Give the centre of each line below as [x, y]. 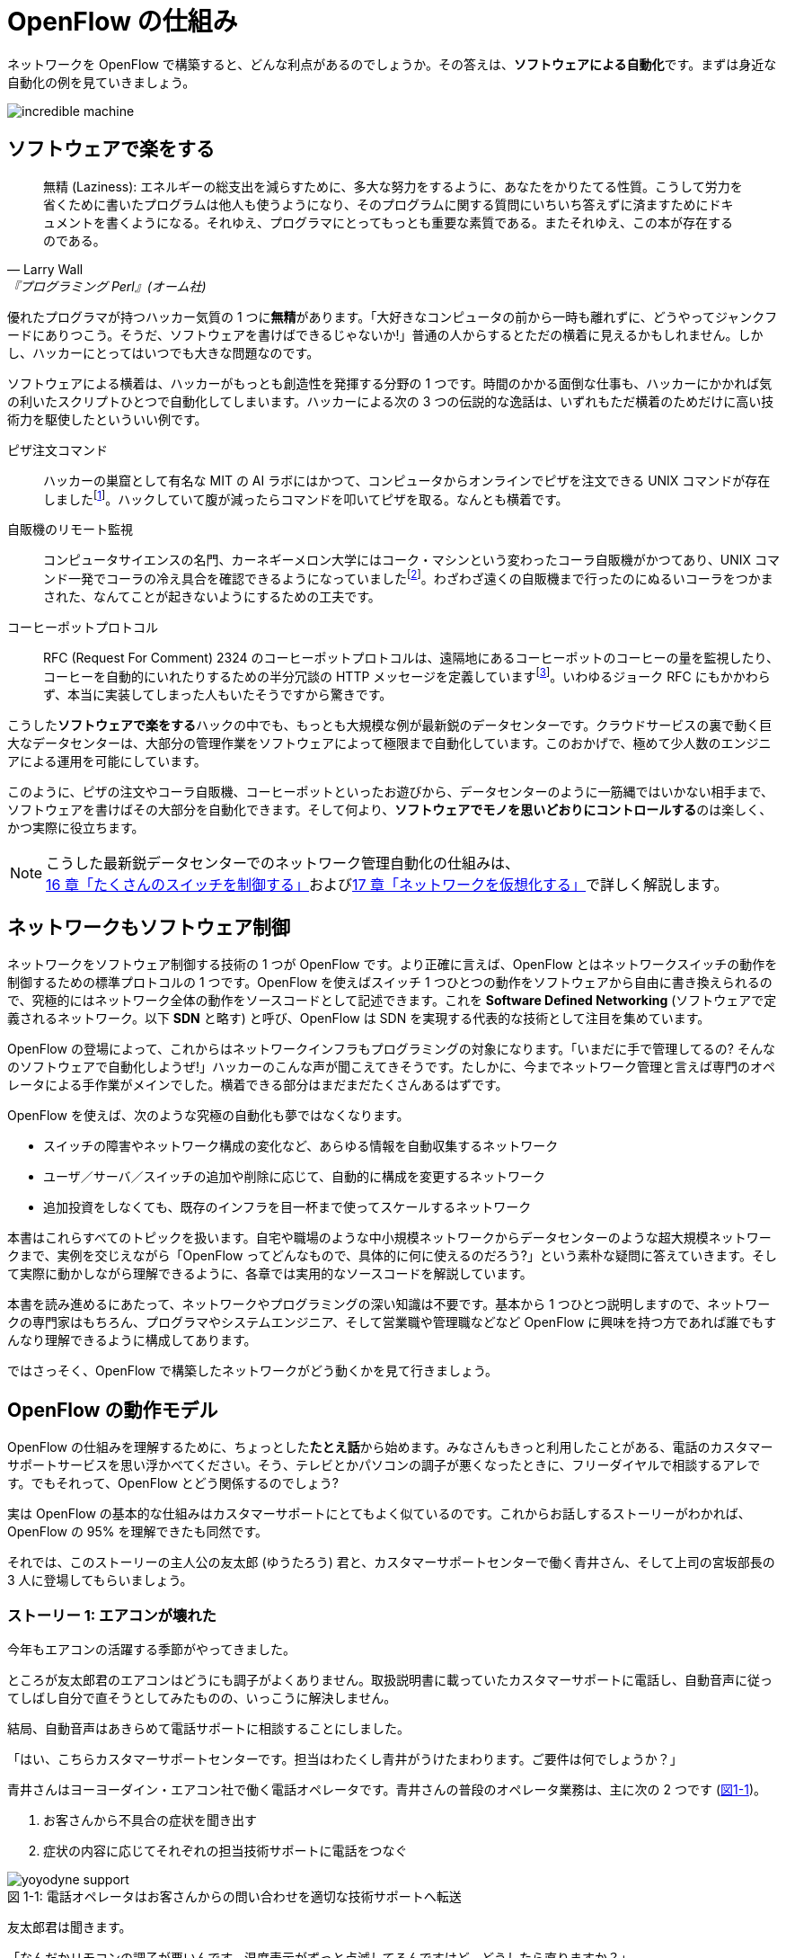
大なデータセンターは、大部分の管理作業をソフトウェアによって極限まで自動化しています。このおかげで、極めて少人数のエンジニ [389, 743]
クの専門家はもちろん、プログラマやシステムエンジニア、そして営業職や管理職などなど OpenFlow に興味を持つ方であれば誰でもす [392, 1322]
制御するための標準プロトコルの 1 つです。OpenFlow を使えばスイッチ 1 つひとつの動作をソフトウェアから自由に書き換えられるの [390, 983]
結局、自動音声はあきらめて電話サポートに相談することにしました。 [208, 1728]
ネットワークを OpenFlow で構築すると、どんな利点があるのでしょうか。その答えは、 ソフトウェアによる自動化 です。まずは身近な [392, 64]
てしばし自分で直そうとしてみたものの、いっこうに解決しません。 [202, 1698]
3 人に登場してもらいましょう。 [100, 1580]
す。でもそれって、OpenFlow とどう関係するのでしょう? [173, 1483]
